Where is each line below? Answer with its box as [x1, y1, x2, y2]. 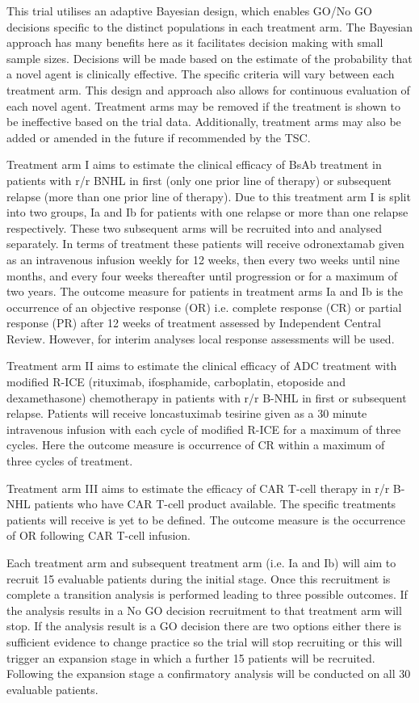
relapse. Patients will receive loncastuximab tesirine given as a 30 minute [6, 405, 367, 422]
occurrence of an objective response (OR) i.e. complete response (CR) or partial [6, 298, 402, 315]
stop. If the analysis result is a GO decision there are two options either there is [6, 617, 401, 634]
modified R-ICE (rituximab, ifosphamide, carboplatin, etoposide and [6, 373, 346, 390]
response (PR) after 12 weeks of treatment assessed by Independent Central [6, 314, 381, 331]
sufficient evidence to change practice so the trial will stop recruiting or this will [6, 633, 403, 650]
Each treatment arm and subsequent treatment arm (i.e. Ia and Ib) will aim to [6, 554, 396, 570]
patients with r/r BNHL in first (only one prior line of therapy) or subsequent [6, 171, 392, 188]
